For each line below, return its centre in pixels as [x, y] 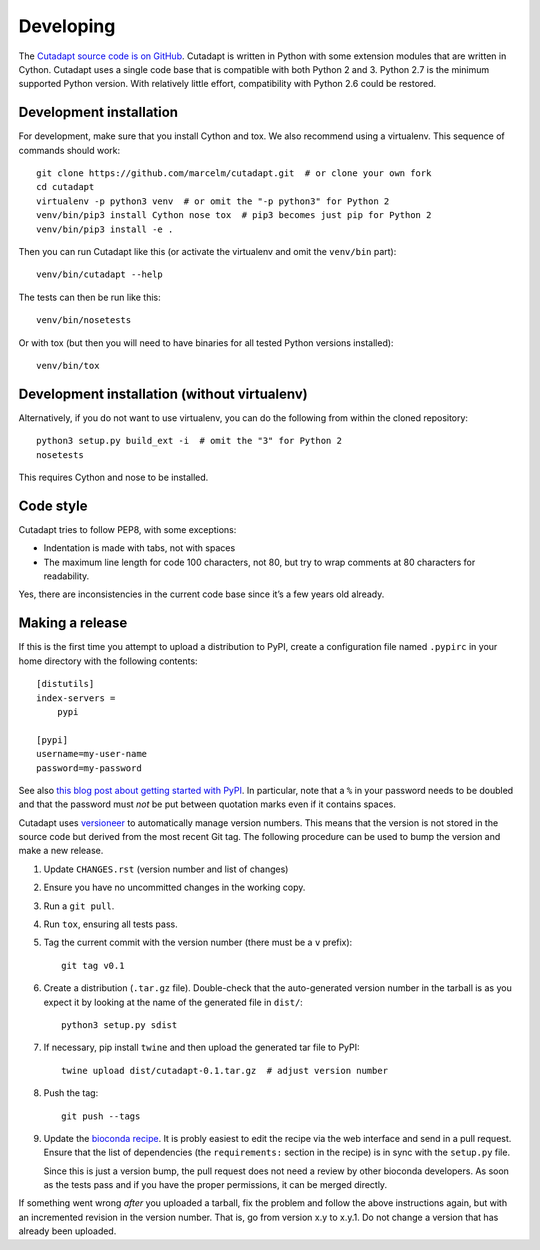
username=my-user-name [92, 754]
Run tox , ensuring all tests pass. [111, 924]
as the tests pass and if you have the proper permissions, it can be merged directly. [215, 1185]
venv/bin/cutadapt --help [100, 274]
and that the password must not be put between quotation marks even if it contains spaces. [207, 804]
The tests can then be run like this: [89, 297]
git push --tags [101, 1116]
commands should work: [69, 150]
